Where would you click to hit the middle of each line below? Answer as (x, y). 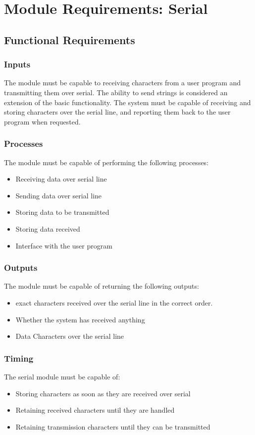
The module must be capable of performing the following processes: (106, 162)
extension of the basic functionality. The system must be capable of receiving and (127, 102)
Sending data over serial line (59, 195)
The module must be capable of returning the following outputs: (102, 286)
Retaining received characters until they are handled (95, 410)
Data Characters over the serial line (70, 336)
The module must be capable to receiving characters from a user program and (123, 83)
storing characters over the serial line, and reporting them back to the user (117, 112)
